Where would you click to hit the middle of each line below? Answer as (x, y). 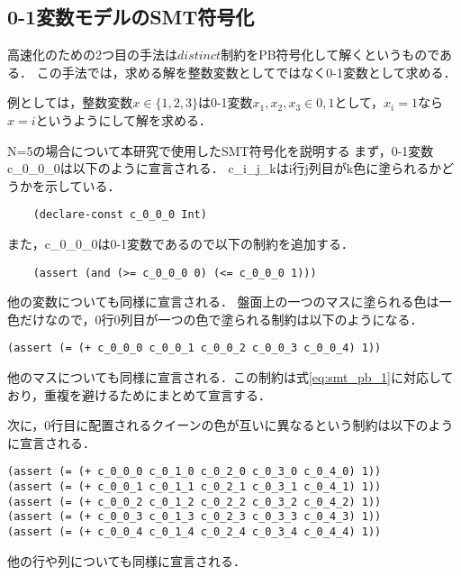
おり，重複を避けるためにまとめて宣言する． (140, 394)
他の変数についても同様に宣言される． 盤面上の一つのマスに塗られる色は (223, 302)
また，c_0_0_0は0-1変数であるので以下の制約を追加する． (181, 244)
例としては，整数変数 (70, 102)
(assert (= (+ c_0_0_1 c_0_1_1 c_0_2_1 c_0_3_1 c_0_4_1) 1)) (194, 487)
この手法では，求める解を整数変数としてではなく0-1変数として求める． (246, 72)
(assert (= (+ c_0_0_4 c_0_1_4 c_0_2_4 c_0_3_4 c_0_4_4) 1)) (194, 532)
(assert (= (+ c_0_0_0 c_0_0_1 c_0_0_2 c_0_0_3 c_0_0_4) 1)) (194, 348)
